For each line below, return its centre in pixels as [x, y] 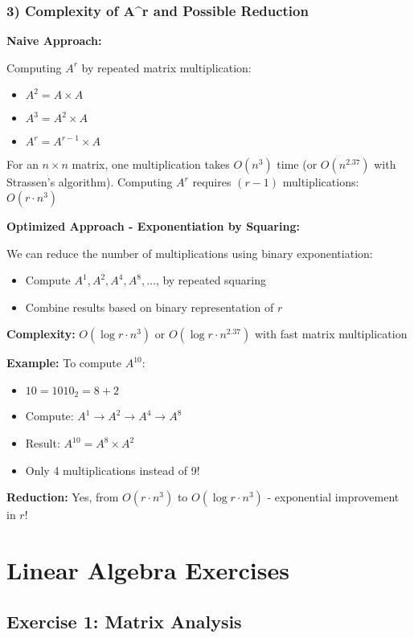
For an [23, 164]
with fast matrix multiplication [331, 334]
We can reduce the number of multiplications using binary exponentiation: [190, 253]
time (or [297, 164]
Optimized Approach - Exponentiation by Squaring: [153, 226]
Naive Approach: [54, 41]
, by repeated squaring [211, 280]
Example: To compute [64, 363]
